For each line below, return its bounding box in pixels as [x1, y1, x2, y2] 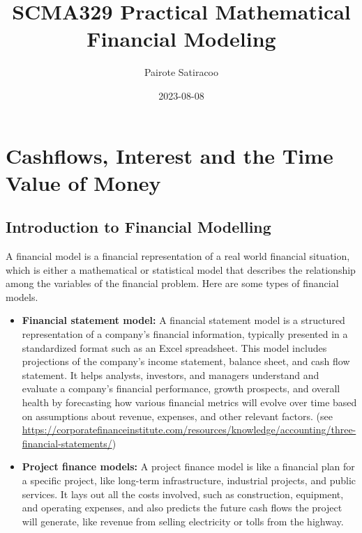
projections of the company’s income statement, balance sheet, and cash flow [22, 354, 350, 369]
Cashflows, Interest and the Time [6, 141, 333, 169]
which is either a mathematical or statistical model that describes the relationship [6, 262, 356, 277]
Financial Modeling [86, 24, 276, 53]
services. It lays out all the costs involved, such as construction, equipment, [22, 486, 344, 501]
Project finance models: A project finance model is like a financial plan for [22, 459, 355, 474]
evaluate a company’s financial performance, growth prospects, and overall [22, 381, 340, 396]
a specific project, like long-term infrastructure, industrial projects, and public [22, 472, 356, 487]
